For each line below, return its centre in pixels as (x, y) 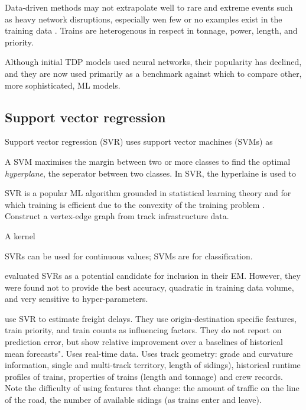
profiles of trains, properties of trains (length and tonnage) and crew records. (144, 376)
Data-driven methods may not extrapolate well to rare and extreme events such (149, 7)
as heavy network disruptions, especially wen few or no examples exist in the (144, 19)
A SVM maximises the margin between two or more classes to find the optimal (148, 161)
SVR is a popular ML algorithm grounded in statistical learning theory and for (148, 193)
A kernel (20, 235)
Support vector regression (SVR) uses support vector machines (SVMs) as (139, 141)
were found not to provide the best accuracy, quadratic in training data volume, (149, 287)
